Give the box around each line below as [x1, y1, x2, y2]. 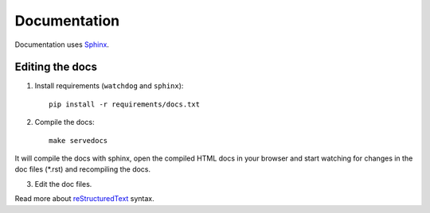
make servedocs [49, 136, 108, 145]
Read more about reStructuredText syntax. [14, 194, 154, 203]
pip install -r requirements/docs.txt [49, 99, 201, 109]
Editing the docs [14, 60, 97, 74]
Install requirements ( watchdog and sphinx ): [34, 81, 184, 91]
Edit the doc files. [34, 179, 92, 188]
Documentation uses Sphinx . [14, 40, 109, 49]
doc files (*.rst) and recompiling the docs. [14, 165, 151, 174]
